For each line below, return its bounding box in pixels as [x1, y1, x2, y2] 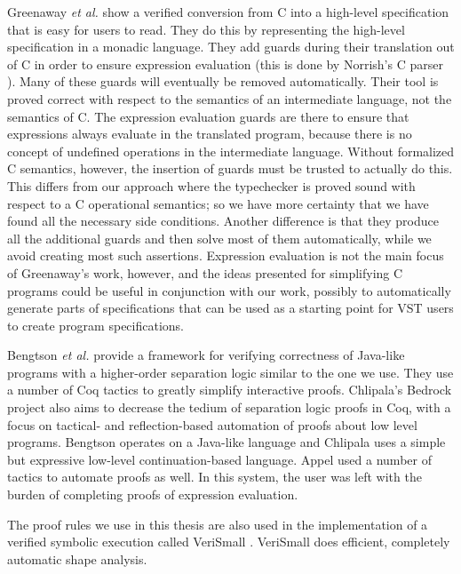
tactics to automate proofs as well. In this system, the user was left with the [7, 467, 422, 486]
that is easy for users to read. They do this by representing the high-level [7, 20, 405, 38]
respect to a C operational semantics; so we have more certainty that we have [7, 194, 429, 212]
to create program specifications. [7, 315, 184, 334]
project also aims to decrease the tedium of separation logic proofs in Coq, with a [7, 398, 451, 417]
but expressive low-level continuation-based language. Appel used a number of [7, 450, 432, 468]
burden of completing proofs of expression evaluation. [7, 485, 298, 504]
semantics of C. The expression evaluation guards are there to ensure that [7, 107, 409, 125]
